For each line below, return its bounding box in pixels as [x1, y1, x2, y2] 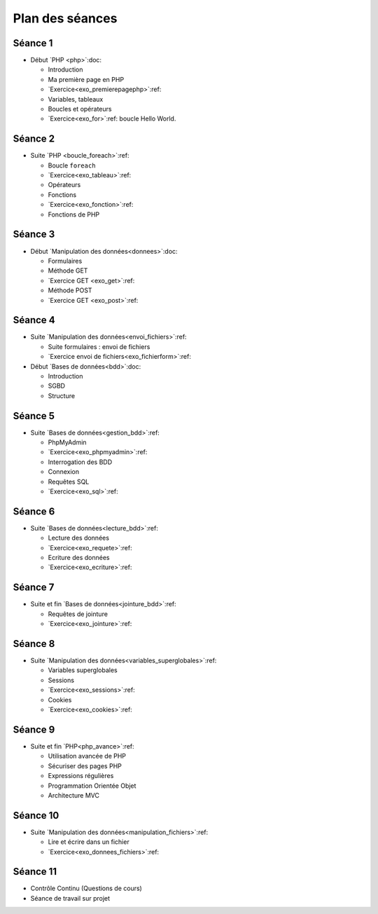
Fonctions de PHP [48, 210, 100, 219]
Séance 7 [13, 582, 55, 594]
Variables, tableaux [48, 95, 104, 103]
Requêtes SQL [48, 477, 90, 486]
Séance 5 [13, 410, 55, 422]
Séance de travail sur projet [30, 894, 111, 902]
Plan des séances [13, 11, 118, 26]
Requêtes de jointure [48, 610, 108, 618]
